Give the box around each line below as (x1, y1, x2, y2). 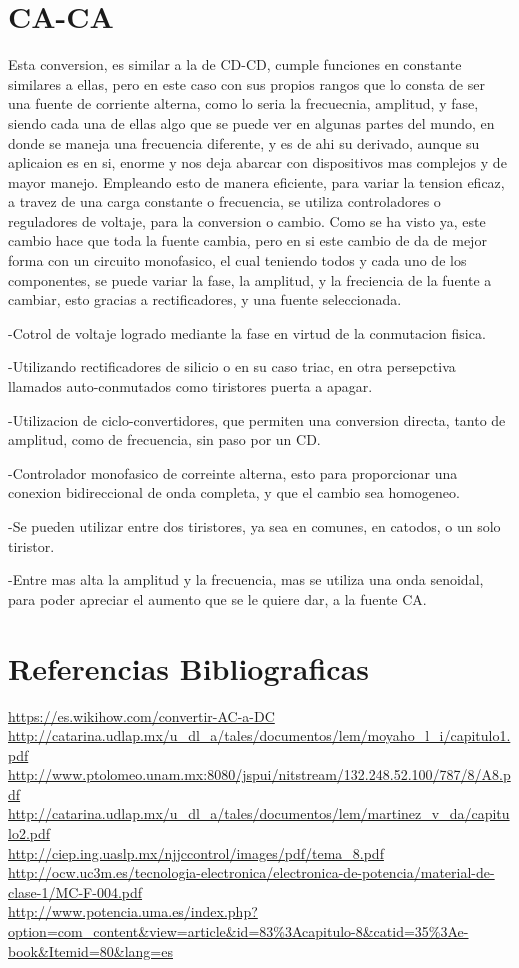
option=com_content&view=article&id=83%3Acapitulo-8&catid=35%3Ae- (8, 921, 469, 942)
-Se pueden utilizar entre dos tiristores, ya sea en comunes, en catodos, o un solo (8, 516, 501, 536)
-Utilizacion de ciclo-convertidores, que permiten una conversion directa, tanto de (8, 409, 506, 430)
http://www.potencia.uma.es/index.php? (8, 901, 258, 922)
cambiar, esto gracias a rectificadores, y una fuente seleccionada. (8, 289, 402, 310)
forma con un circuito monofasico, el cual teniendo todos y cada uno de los (8, 250, 467, 271)
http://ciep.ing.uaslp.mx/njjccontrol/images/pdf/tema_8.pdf (8, 842, 384, 863)
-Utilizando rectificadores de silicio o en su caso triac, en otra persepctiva (8, 356, 456, 377)
